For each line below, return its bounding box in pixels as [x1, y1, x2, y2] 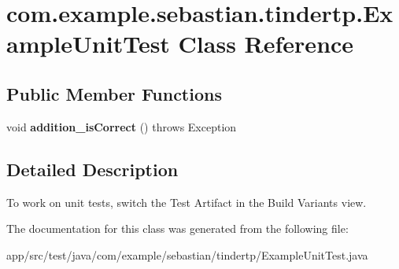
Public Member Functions [6, 81, 222, 105]
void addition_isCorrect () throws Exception [6, 118, 237, 134]
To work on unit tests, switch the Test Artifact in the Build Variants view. [6, 193, 367, 210]
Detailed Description [6, 157, 179, 181]
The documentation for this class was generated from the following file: [6, 220, 349, 237]
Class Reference [178, 28, 354, 60]
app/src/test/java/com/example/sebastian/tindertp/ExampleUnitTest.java [6, 246, 368, 263]
